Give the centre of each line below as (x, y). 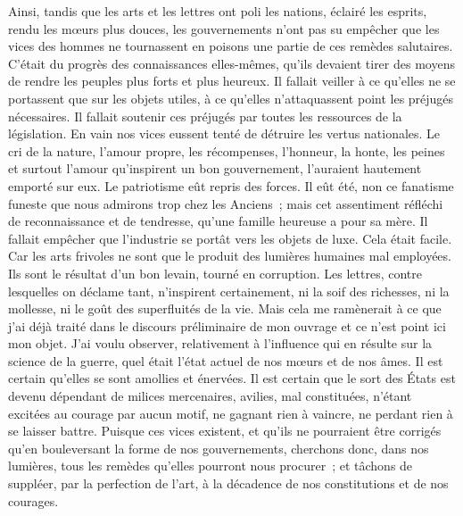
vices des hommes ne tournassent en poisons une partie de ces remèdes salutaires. (231, 46)
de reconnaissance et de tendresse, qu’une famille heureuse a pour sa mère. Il (218, 221)
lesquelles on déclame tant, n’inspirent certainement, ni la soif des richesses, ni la (229, 291)
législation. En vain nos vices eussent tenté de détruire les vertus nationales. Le (224, 133)
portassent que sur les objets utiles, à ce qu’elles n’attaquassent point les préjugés (231, 98)
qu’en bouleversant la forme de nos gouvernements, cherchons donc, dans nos (219, 448)
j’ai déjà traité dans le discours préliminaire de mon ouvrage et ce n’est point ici (227, 325)
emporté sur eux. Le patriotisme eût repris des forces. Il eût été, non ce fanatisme (231, 185)
